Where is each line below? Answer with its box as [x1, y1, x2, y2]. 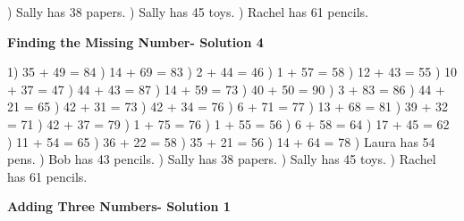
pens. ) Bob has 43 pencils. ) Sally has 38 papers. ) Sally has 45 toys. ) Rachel [7, 150, 436, 168]
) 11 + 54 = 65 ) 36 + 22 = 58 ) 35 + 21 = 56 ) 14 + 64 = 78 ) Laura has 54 [7, 132, 435, 151]
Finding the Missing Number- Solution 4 [7, 32, 264, 51]
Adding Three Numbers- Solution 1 [7, 197, 231, 216]
